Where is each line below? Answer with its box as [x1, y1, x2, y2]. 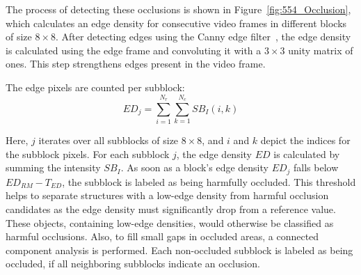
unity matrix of [288, 42, 353, 57]
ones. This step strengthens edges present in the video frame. [6, 56, 266, 71]
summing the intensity [6, 160, 101, 175]
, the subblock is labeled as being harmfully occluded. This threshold [62, 174, 356, 189]
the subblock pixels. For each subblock [6, 146, 170, 161]
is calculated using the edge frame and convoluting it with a [6, 42, 262, 57]
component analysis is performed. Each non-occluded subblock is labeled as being [6, 242, 353, 257]
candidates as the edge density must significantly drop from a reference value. [6, 201, 336, 216]
